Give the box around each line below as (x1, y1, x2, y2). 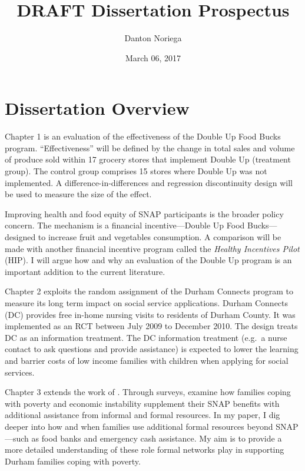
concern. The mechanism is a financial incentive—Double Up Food (5, 219, 245, 231)
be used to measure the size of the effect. (5, 188, 152, 200)
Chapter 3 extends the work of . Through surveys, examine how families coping (5, 386, 291, 398)
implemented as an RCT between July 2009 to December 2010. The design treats (5, 320, 298, 332)
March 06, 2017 (125, 51, 181, 64)
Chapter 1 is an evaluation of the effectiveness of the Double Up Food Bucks (5, 130, 281, 142)
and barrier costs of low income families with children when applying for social (5, 354, 289, 366)
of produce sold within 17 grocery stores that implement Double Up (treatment (5, 153, 291, 165)
